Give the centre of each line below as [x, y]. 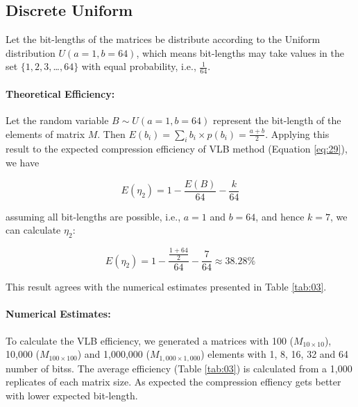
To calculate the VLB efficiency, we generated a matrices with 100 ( [150, 340]
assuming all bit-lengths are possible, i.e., [93, 216]
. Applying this [297, 133]
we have [23, 162]
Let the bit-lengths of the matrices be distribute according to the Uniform [163, 39]
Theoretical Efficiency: [60, 93]
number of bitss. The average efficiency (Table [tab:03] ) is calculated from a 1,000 [179, 368]
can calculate [33, 230]
